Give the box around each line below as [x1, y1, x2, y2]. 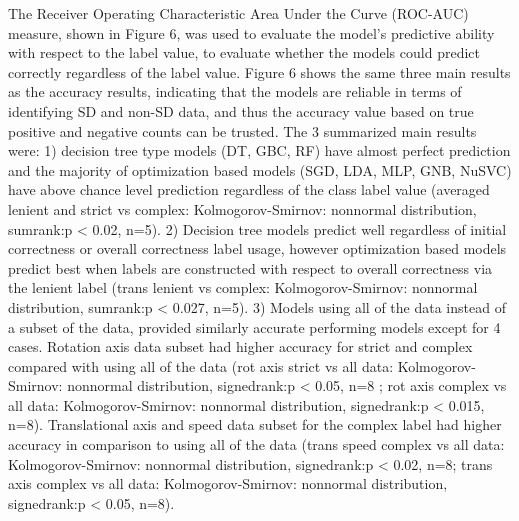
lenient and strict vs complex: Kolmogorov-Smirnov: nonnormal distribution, [8, 198, 477, 219]
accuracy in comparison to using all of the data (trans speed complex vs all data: [8, 434, 505, 455]
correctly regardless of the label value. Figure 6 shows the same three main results [8, 61, 511, 82]
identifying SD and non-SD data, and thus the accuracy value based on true [8, 100, 474, 121]
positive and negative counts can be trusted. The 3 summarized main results [8, 120, 477, 141]
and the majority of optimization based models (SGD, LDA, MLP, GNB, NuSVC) [8, 159, 512, 180]
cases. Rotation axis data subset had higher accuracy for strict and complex [8, 336, 473, 357]
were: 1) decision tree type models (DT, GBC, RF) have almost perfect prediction [8, 140, 511, 161]
